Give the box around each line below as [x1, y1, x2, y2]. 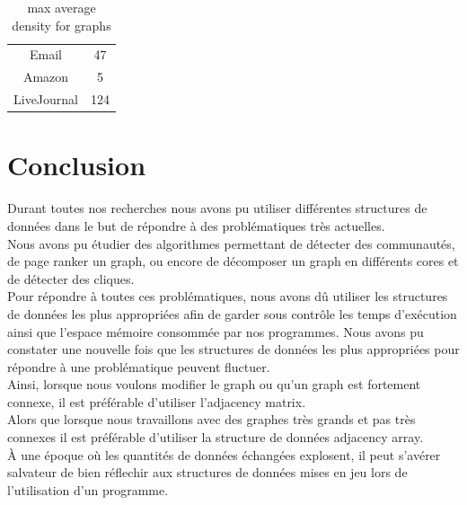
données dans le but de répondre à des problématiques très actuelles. [7, 216, 385, 235]
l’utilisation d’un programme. [7, 480, 169, 499]
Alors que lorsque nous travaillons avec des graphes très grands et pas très [7, 410, 416, 429]
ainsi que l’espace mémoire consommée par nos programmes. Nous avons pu [7, 322, 424, 341]
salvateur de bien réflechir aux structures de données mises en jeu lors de [7, 463, 408, 482]
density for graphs [12, 15, 111, 34]
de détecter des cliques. [7, 269, 135, 288]
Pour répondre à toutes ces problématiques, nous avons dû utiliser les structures [7, 287, 448, 306]
